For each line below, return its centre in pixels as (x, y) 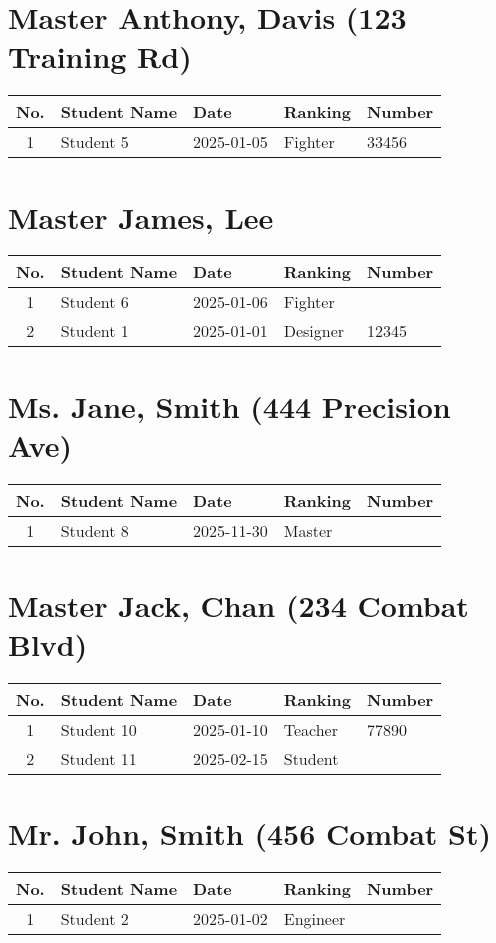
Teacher (310, 730)
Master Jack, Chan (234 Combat (238, 604)
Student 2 (94, 919)
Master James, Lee (141, 216)
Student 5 (94, 142)
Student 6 (94, 302)
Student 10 (98, 730)
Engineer (314, 919)
